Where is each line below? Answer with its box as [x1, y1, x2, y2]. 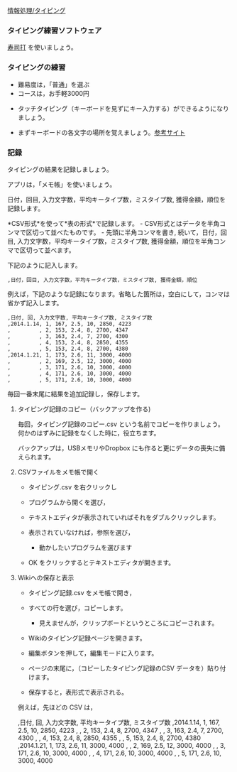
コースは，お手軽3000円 [17, 89, 90, 97]
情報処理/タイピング [7, 6, 66, 14]
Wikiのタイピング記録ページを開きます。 [28, 634, 147, 642]
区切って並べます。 [19, 246, 75, 254]
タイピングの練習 [7, 62, 66, 72]
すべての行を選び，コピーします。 [28, 603, 127, 612]
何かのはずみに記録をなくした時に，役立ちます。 [17, 428, 160, 437]
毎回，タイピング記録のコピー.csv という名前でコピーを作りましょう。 [17, 420, 225, 428]
